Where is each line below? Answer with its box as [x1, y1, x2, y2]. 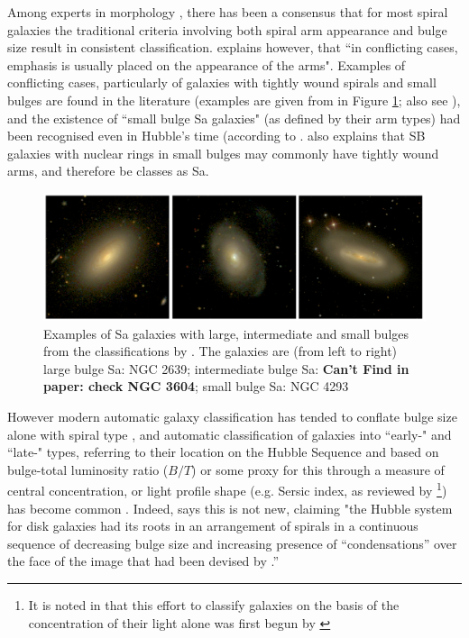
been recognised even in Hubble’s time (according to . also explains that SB [7, 126, 426, 145]
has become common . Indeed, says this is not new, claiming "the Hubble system [7, 498, 453, 517]
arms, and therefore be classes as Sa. [7, 161, 209, 180]
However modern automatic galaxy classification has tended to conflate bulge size [7, 406, 457, 425]
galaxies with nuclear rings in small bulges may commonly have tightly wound [7, 143, 439, 162]
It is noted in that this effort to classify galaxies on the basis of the [28, 595, 400, 614]
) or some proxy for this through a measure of [191, 460, 445, 478]
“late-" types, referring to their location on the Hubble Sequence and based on [7, 442, 439, 461]
